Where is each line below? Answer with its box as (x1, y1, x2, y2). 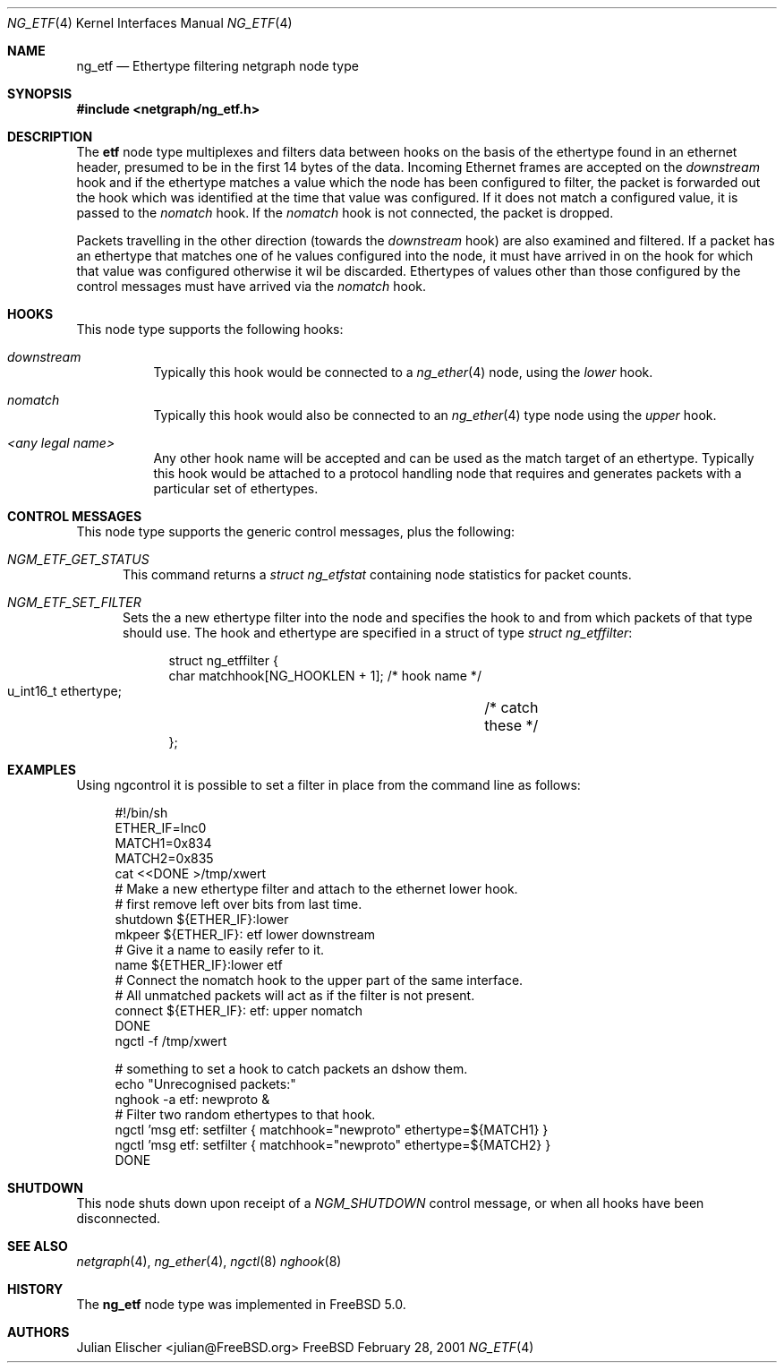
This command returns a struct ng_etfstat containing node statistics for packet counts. (123, 567, 632, 582)
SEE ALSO (7, 1238, 68, 1254)
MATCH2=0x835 (115, 851, 214, 866)
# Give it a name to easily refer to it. (115, 942, 325, 957)
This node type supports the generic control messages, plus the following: (76, 524, 516, 539)
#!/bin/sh (115, 805, 168, 820)
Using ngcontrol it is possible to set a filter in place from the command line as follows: (76, 777, 581, 792)
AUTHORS (7, 1324, 70, 1340)
